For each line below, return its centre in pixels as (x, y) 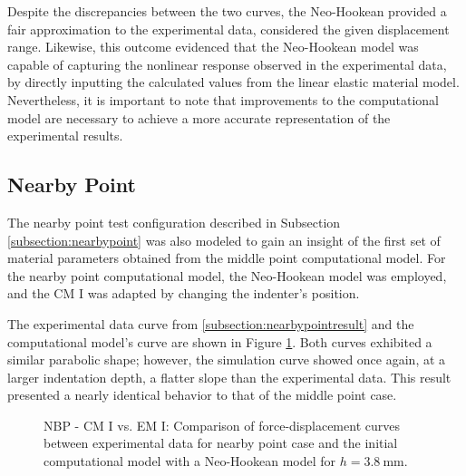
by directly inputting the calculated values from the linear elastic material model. (233, 82)
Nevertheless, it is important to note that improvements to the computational (223, 99)
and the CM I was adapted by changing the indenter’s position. (184, 293)
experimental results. (65, 136)
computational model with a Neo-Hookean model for (190, 461)
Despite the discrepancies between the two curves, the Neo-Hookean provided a (227, 11)
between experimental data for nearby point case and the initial (221, 443)
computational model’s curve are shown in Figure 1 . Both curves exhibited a (220, 341)
